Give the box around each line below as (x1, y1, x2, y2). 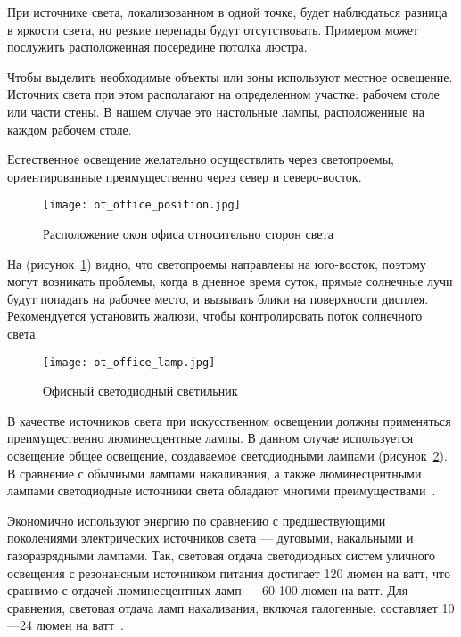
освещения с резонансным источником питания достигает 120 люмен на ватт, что (7, 563, 450, 582)
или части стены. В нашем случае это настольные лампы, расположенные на (7, 102, 424, 120)
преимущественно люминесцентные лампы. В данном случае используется (7, 429, 414, 447)
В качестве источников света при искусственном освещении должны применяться (7, 411, 451, 429)
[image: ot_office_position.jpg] (43, 199, 241, 212)
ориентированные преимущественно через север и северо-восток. (7, 167, 362, 185)
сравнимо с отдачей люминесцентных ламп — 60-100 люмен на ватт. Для (7, 581, 408, 600)
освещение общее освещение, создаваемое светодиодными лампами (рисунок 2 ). (7, 446, 448, 464)
